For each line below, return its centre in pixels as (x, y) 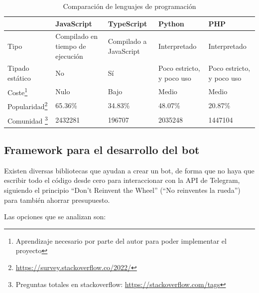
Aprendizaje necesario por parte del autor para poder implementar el (121, 240)
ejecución (69, 56)
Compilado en (77, 36)
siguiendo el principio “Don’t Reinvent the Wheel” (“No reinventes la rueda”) (122, 190)
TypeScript (128, 23)
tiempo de (71, 46)
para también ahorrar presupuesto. (57, 200)
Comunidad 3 (28, 120)
